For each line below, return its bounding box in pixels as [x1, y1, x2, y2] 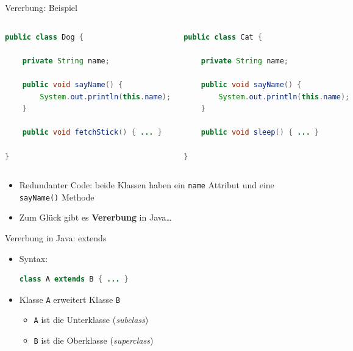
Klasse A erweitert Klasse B [19, 292, 120, 305]
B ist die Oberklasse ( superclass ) [34, 334, 154, 347]
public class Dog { [5, 32, 84, 41]
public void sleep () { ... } [201, 128, 319, 137]
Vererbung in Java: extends [5, 232, 107, 244]
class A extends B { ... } [19, 275, 129, 284]
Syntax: [19, 252, 48, 264]
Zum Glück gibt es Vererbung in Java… [19, 211, 172, 224]
